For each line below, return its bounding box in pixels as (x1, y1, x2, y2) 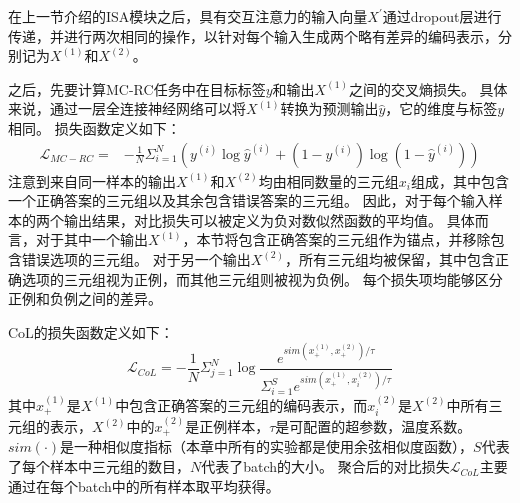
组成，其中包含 (411, 170, 509, 191)
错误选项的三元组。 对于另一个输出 (21, 248, 251, 269)
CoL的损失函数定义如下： (8, 321, 174, 342)
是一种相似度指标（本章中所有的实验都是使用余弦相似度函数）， (60, 436, 474, 457)
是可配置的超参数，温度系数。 (275, 416, 472, 437)
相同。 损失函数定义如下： (8, 117, 181, 138)
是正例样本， (185, 416, 270, 437)
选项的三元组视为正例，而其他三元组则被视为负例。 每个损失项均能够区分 (21, 268, 503, 289)
